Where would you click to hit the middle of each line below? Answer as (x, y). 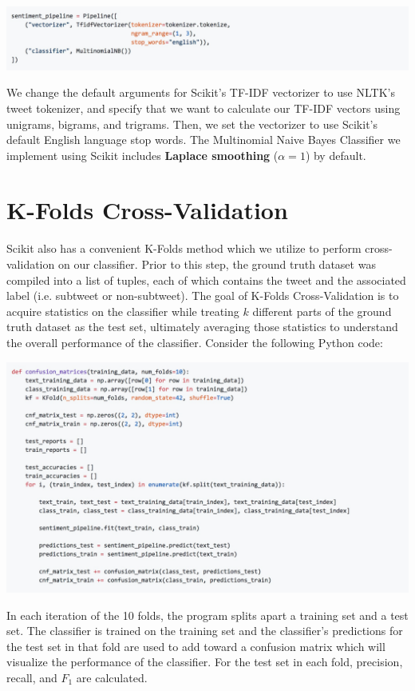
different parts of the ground (322, 311)
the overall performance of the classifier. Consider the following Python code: (195, 342)
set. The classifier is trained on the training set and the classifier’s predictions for (205, 631)
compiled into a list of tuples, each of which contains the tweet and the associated (206, 280)
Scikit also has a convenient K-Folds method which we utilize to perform (184, 248)
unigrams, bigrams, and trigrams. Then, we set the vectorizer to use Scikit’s (192, 124)
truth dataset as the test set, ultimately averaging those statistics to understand (202, 327)
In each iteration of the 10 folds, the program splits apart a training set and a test (207, 615)
